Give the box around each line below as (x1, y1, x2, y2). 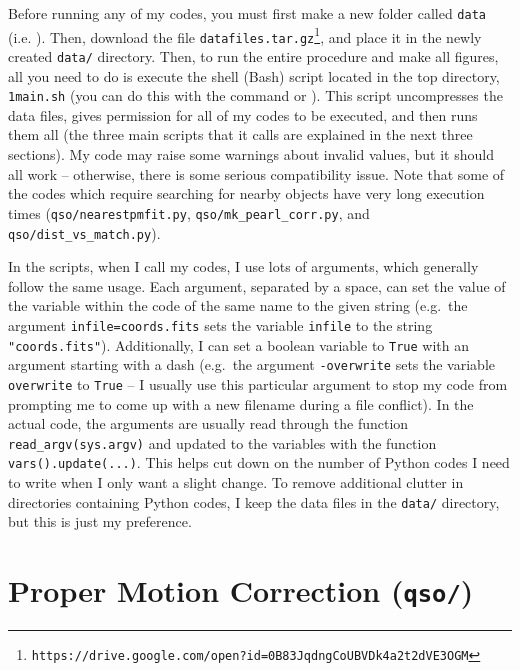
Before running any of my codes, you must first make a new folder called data (8, 3, 486, 23)
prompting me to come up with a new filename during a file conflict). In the (8, 393, 474, 414)
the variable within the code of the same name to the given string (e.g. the (8, 295, 468, 316)
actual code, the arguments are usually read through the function (8, 413, 409, 434)
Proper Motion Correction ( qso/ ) (8, 570, 474, 611)
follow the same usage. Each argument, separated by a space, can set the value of (8, 275, 506, 296)
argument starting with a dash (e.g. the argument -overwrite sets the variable (8, 354, 495, 375)
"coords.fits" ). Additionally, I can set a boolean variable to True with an (8, 334, 469, 355)
